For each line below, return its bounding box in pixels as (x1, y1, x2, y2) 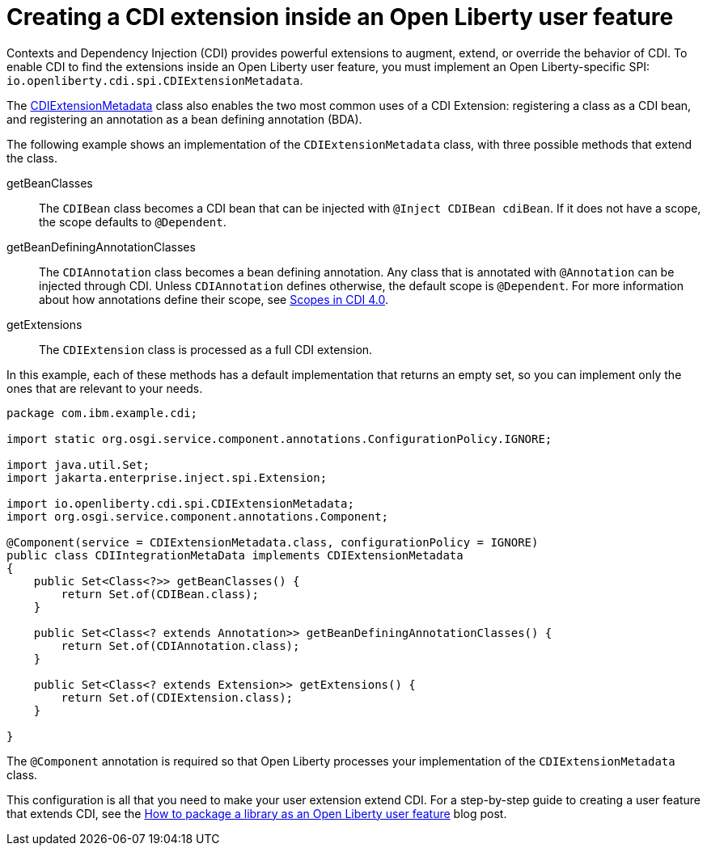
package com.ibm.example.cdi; (6, 406, 198, 420)
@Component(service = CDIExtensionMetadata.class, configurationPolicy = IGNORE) (6, 535, 539, 549)
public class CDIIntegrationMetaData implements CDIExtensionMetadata (6, 548, 464, 562)
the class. (6, 150, 58, 165)
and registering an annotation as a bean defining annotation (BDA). (6, 112, 362, 126)
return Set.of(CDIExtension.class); (61, 690, 294, 704)
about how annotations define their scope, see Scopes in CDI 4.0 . (39, 292, 388, 306)
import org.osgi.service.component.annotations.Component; (6, 509, 389, 523)
